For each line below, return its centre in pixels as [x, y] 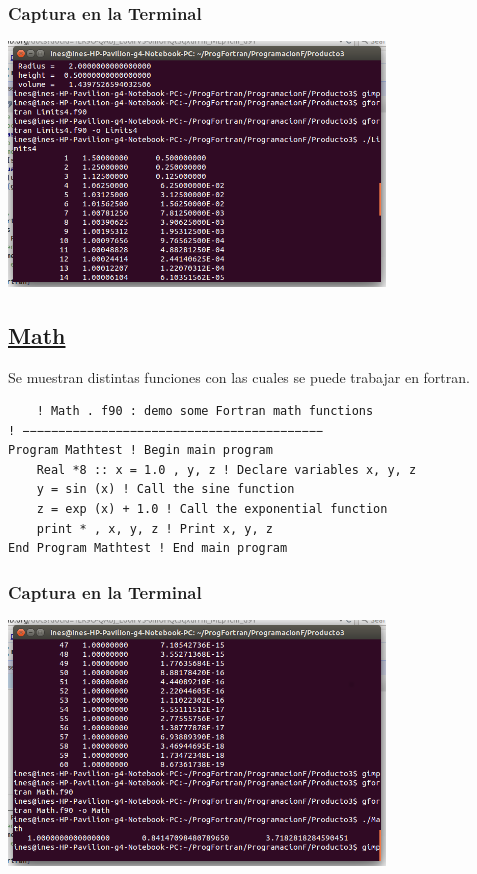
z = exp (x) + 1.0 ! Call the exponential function [212, 509]
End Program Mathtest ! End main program [148, 548]
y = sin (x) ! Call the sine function [165, 489]
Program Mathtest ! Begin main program [140, 450]
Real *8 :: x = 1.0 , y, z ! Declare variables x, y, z [226, 469]
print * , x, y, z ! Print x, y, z [154, 528]
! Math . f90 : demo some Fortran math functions [205, 411]
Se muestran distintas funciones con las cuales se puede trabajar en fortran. [239, 376]
